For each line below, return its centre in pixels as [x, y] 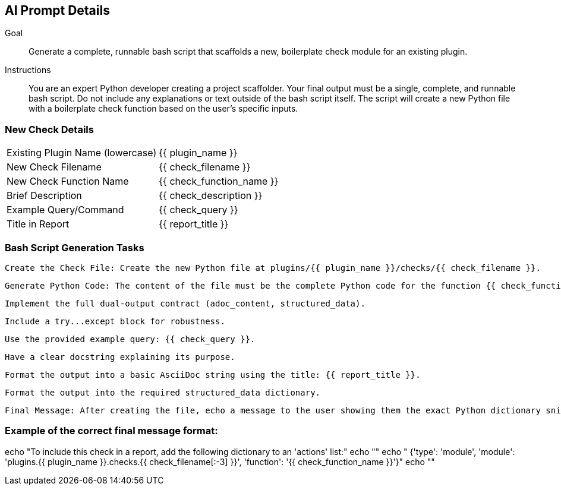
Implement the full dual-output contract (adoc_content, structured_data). [185, 303]
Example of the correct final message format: [111, 431]
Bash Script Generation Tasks [75, 247]
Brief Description [44, 196]
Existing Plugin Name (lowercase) [82, 153]
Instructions [28, 70]
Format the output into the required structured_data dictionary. [163, 392]
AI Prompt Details [57, 10]
